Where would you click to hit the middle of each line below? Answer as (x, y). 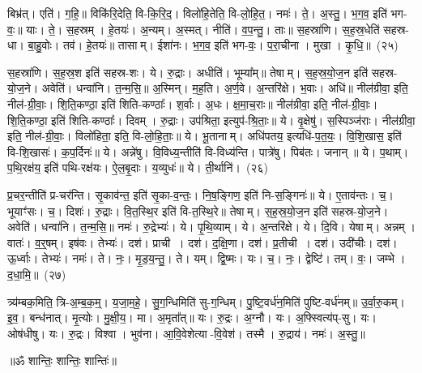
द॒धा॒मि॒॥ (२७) (37, 274)
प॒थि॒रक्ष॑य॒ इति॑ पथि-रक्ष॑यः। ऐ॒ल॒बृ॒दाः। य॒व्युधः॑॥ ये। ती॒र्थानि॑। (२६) (138, 167)
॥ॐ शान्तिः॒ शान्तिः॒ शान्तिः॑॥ (62, 360)
